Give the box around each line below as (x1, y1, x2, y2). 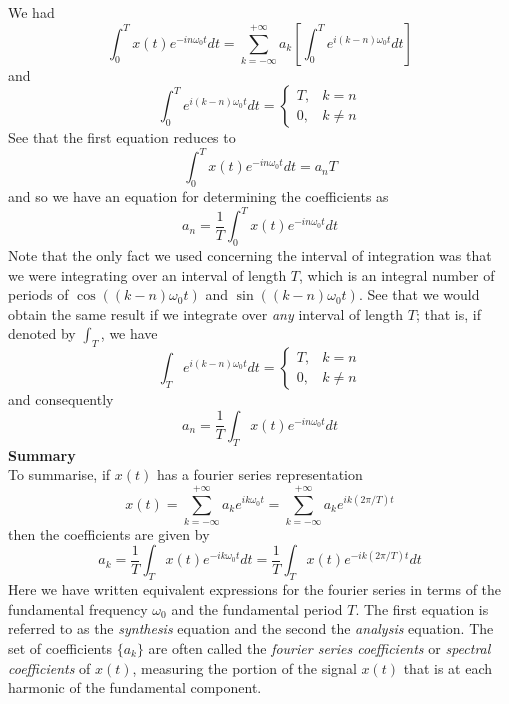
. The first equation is (355, 598, 489, 619)
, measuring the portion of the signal (132, 657, 357, 678)
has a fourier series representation (156, 464, 363, 485)
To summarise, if (8, 464, 111, 485)
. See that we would (358, 284, 480, 305)
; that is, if (415, 303, 481, 324)
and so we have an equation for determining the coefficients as (8, 186, 389, 207)
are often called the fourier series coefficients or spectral (148, 638, 491, 659)
